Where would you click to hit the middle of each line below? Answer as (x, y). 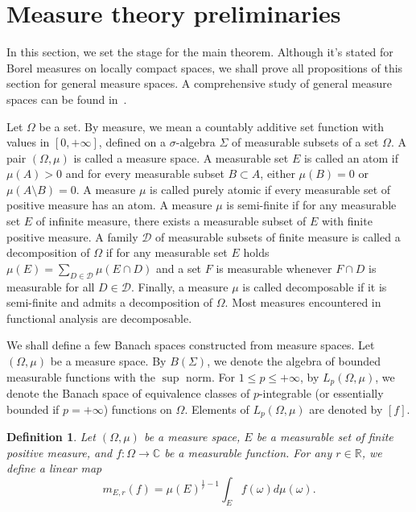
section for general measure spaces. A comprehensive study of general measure (200, 83)
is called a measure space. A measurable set (181, 157)
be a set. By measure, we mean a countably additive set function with (212, 126)
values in (28, 142)
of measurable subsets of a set (305, 142)
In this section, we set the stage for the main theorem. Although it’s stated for (200, 52)
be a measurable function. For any (248, 452)
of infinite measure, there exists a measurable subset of (171, 221)
